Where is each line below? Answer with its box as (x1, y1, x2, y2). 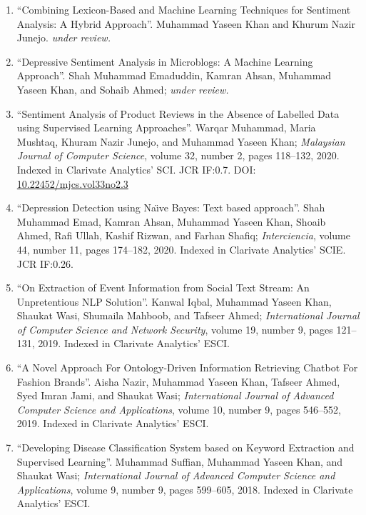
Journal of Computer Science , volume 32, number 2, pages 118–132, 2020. (16, 148, 340, 163)
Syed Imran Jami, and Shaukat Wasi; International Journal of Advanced (16, 388, 334, 403)
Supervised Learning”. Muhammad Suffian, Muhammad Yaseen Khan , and (16, 454, 343, 469)
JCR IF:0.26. (16, 256, 73, 271)
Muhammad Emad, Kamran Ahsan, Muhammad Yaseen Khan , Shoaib (16, 214, 326, 229)
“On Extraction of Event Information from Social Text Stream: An (16, 280, 310, 295)
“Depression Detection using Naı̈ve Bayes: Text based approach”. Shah (16, 200, 325, 215)
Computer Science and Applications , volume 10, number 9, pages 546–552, (16, 401, 341, 416)
